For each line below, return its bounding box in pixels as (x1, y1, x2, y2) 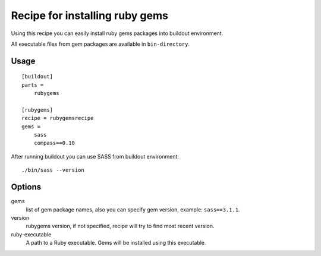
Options (11, 182, 42, 192)
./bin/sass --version (21, 167, 84, 173)
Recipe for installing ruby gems (11, 9, 169, 22)
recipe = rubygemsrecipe (21, 115, 94, 122)
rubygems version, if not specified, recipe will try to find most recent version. (26, 223, 215, 230)
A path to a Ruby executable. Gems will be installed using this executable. (26, 239, 206, 246)
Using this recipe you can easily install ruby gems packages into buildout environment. (11, 30, 224, 37)
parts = (21, 81, 44, 89)
